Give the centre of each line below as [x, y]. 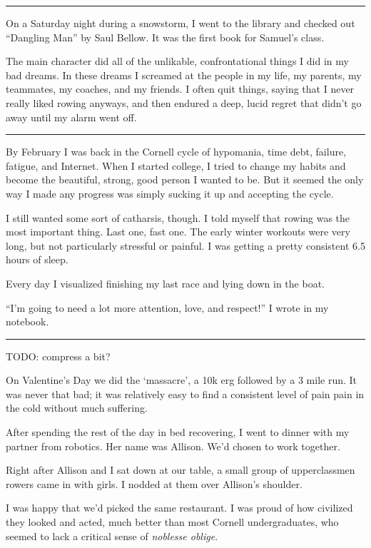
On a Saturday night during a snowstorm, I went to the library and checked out [181, 23]
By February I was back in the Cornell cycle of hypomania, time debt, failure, [176, 152]
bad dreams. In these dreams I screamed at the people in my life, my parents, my [184, 75]
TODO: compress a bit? [58, 356]
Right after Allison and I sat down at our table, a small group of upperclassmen [181, 470]
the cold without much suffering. [77, 408]
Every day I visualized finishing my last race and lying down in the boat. [165, 283]
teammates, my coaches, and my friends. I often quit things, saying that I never [180, 89]
